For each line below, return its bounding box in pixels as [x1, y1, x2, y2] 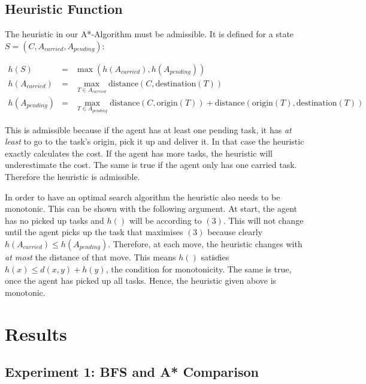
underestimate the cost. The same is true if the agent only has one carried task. [5, 158, 297, 171]
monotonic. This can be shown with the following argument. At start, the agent [5, 202, 297, 215]
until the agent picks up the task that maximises [5, 226, 183, 238]
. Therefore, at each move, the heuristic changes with [108, 237, 303, 250]
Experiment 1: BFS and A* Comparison [5, 362, 259, 381]
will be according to [129, 214, 202, 226]
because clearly [207, 226, 263, 238]
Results [5, 321, 67, 346]
